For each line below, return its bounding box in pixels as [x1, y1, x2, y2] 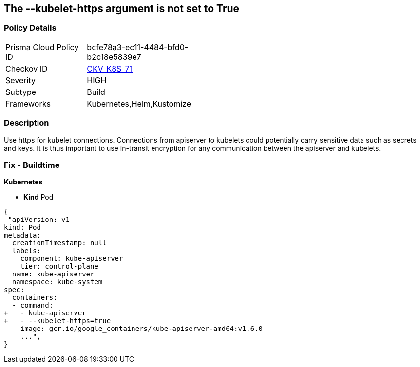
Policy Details [4, 23, 57, 33]
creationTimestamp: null [12, 239, 107, 247]
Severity [5, 75, 36, 85]
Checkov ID [5, 63, 48, 73]
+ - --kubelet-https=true [4, 317, 111, 325]
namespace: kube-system [12, 278, 103, 286]
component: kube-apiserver [20, 255, 123, 263]
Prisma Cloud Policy [5, 42, 79, 52]
